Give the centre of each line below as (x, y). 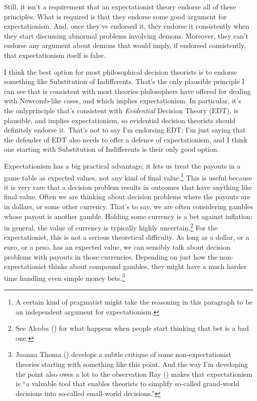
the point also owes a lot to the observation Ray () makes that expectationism (134, 374)
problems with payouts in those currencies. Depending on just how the (111, 256)
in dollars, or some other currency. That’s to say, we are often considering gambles (128, 206)
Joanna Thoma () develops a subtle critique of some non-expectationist (123, 354)
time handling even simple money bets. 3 (64, 277)
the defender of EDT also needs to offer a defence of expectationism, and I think (126, 139)
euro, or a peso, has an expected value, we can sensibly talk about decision (117, 246)
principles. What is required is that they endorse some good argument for (115, 16)
